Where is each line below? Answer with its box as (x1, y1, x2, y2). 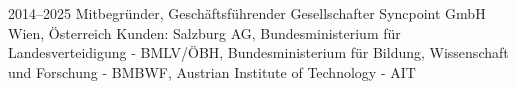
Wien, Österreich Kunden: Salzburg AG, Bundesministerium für (8, 22, 401, 43)
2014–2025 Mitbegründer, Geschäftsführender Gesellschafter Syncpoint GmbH (8, 3, 486, 23)
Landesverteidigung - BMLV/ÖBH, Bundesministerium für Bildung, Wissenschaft (8, 42, 509, 63)
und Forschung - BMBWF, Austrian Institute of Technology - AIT (8, 61, 416, 82)
